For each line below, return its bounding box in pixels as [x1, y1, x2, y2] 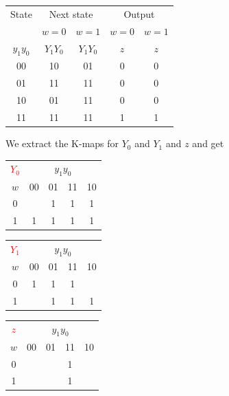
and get [192, 136, 224, 151]
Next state [49, 6, 93, 21]
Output [123, 6, 155, 21]
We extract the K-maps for [5, 136, 119, 151]
